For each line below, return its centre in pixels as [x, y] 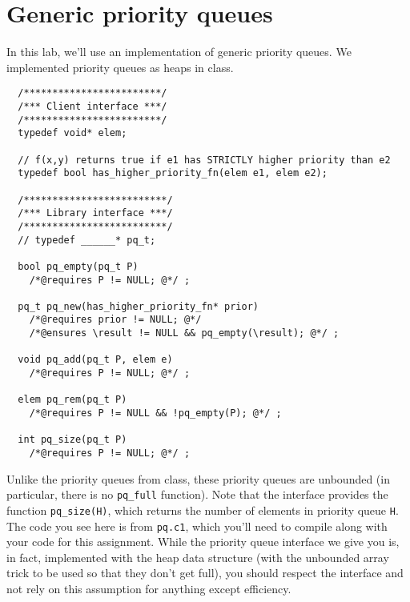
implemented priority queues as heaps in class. [120, 67]
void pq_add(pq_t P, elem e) [95, 360]
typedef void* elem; [72, 133]
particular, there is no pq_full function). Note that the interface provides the [197, 494]
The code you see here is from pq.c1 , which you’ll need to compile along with [197, 526]
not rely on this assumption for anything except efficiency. [149, 589]
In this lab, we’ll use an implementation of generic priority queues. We [179, 52]
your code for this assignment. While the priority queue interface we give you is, [203, 542]
